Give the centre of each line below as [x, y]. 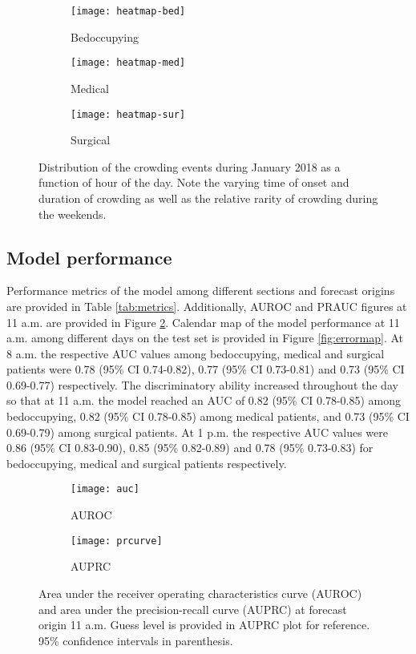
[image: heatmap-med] [128, 63]
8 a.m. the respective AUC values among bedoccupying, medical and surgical [196, 353]
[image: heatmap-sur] [128, 114]
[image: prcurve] [117, 541]
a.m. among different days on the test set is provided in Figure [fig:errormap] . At [205, 338]
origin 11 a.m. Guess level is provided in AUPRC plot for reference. [204, 625]
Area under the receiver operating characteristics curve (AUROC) [200, 593]
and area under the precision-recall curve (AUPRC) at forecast [193, 609]
